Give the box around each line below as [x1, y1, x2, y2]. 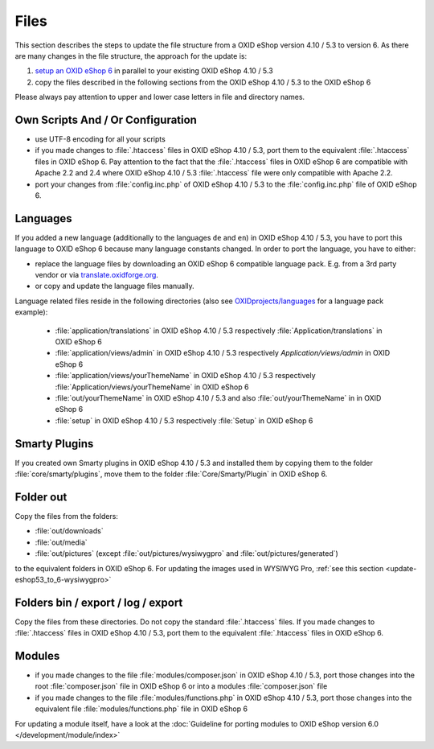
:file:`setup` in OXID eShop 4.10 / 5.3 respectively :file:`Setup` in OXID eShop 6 [55, 415, 313, 426]
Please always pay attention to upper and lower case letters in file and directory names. [14, 93, 305, 102]
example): [14, 307, 48, 317]
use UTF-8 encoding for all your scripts [35, 134, 166, 144]
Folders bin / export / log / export [14, 595, 183, 609]
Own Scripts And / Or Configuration [14, 113, 197, 126]
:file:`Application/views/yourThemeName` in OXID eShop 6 [55, 382, 249, 392]
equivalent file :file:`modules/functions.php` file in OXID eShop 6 [35, 704, 248, 714]
